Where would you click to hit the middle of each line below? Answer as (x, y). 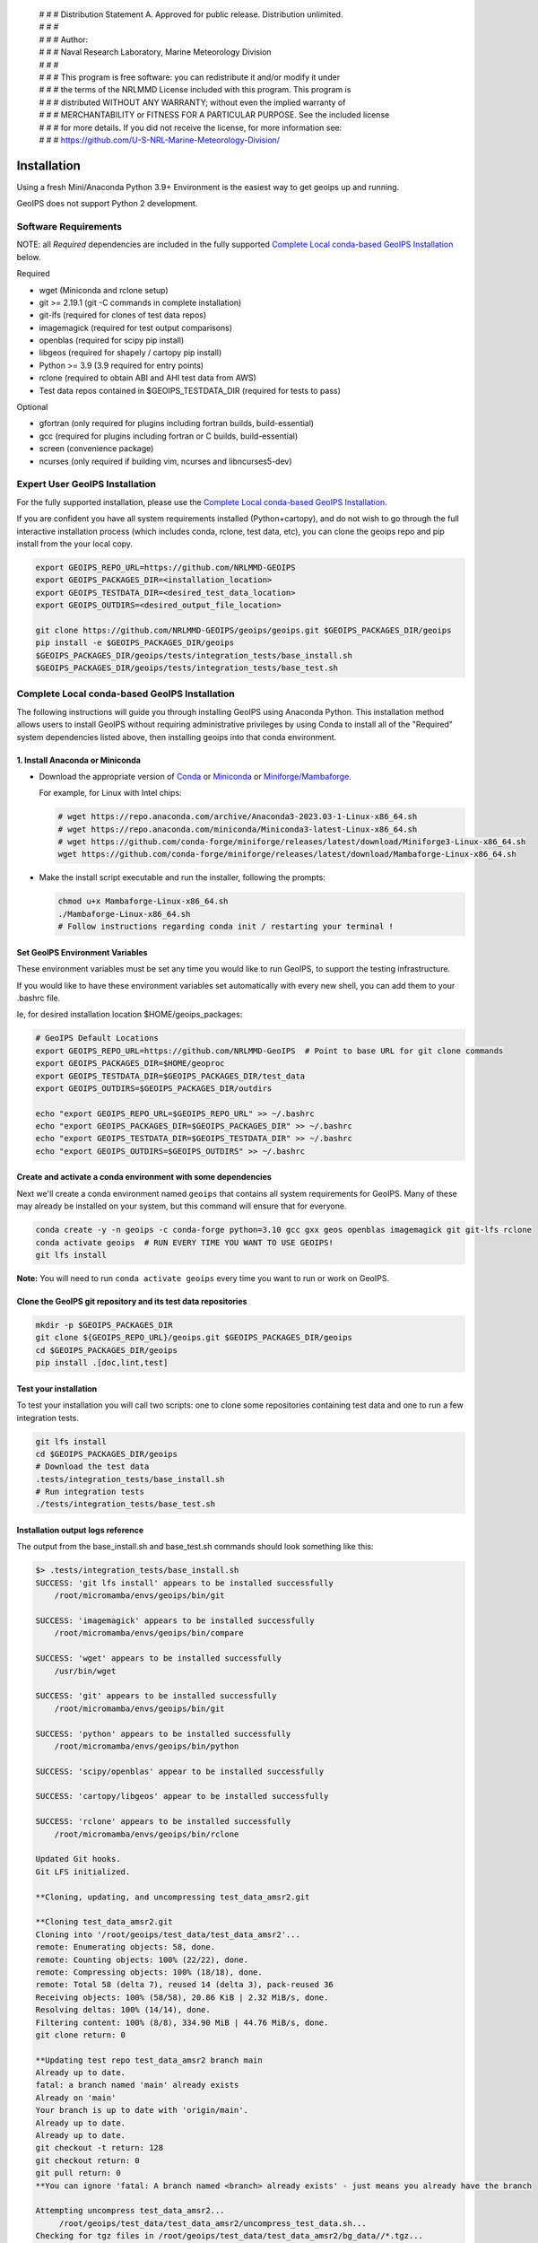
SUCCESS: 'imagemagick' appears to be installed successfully (175, 1621)
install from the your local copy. (75, 544)
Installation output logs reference (80, 1531)
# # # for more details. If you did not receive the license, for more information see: (191, 127)
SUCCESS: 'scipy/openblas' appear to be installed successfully (180, 1771)
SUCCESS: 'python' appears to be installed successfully (163, 1733)
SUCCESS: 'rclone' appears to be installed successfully (163, 1822)
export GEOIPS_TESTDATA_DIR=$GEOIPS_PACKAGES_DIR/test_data (170, 1076)
